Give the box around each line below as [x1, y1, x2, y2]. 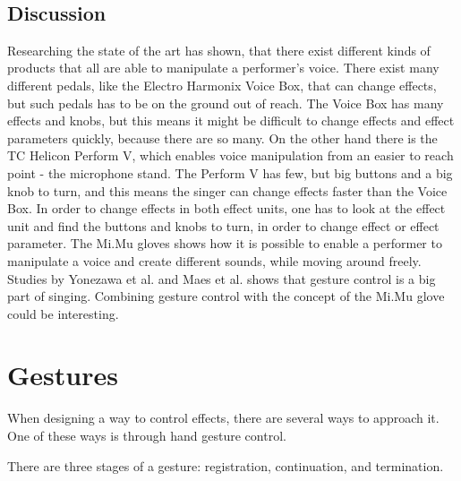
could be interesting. [7, 304, 119, 322]
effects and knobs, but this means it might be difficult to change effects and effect [7, 111, 455, 130]
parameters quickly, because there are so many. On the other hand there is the [7, 128, 438, 147]
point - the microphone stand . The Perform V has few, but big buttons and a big [7, 163, 453, 182]
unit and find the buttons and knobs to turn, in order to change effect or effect [7, 216, 440, 235]
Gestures [7, 356, 118, 393]
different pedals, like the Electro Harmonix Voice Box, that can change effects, [7, 75, 437, 94]
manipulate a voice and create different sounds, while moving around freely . [7, 251, 422, 270]
